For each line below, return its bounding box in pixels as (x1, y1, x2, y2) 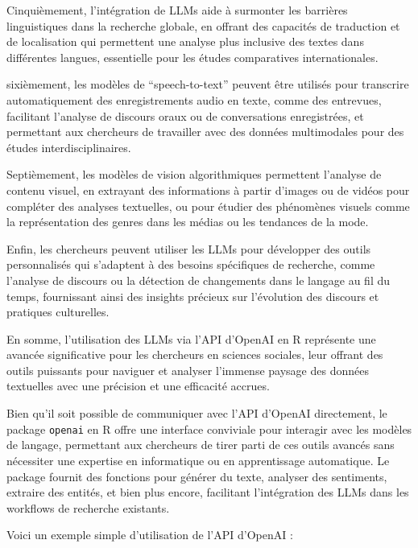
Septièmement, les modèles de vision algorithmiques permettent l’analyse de (6, 166, 382, 183)
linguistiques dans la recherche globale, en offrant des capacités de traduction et (6, 17, 400, 34)
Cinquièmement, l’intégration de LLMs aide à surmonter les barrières (6, 2, 348, 18)
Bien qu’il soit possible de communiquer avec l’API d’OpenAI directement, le (6, 405, 387, 422)
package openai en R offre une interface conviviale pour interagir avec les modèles (6, 420, 412, 437)
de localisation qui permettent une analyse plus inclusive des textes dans (6, 33, 364, 50)
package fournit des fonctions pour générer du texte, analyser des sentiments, (6, 468, 387, 484)
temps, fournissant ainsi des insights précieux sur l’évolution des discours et (6, 287, 379, 304)
